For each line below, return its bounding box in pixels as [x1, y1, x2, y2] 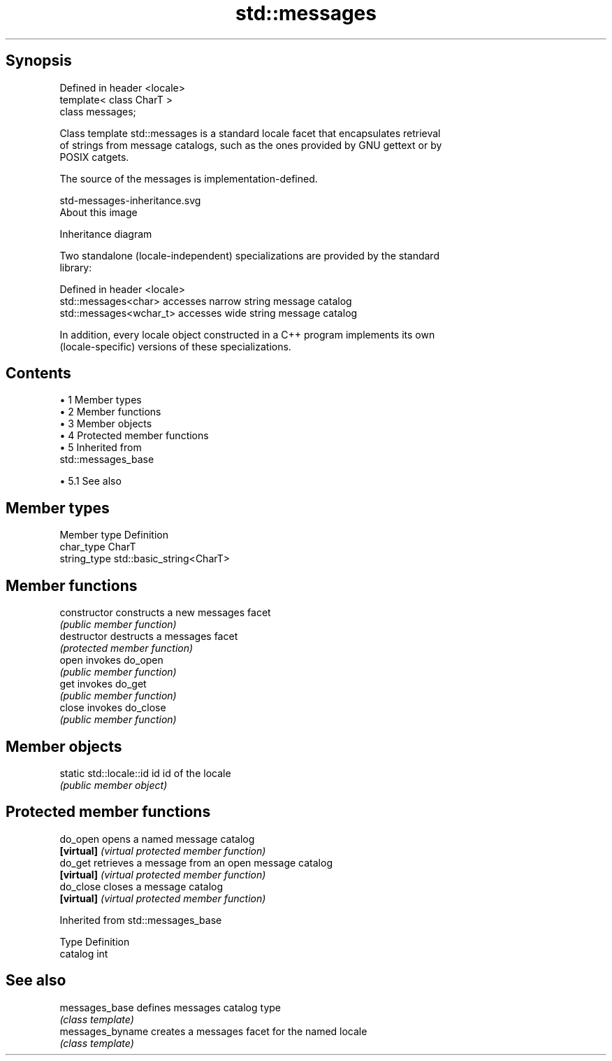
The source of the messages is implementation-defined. [59, 172, 318, 185]
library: [59, 261, 92, 273]
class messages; [59, 105, 136, 118]
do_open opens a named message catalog [59, 832, 255, 845]
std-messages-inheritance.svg [59, 194, 201, 206]
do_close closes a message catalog [59, 880, 224, 892]
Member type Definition [59, 529, 168, 541]
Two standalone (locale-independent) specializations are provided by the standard [59, 249, 439, 262]
